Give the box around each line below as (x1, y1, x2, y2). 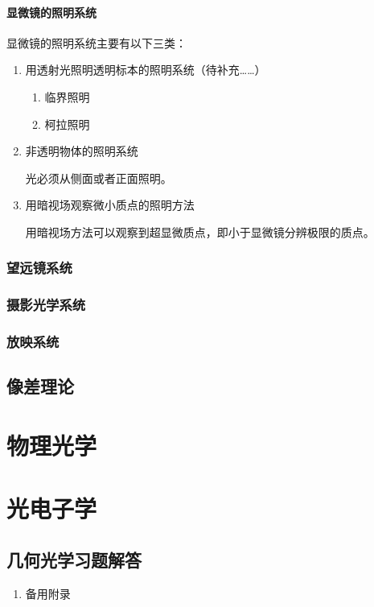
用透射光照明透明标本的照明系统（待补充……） (25, 61, 266, 78)
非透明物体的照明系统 (25, 142, 138, 159)
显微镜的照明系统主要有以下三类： (6, 34, 187, 51)
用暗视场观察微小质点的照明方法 (25, 196, 195, 213)
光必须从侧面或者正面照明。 (25, 169, 172, 186)
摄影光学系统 (6, 295, 86, 315)
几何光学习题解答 (6, 547, 142, 572)
